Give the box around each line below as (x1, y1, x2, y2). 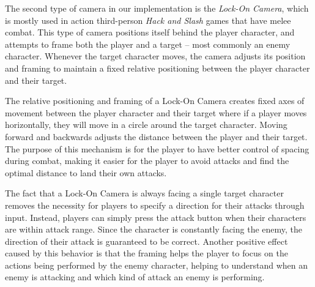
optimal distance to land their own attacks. (5, 166, 167, 179)
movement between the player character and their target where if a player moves (5, 106, 307, 119)
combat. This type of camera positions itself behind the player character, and (5, 26, 295, 39)
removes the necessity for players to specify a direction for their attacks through (5, 198, 305, 211)
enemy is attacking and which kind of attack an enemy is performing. (5, 270, 265, 283)
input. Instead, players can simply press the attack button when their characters (5, 211, 306, 223)
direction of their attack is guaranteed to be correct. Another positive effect (5, 234, 288, 247)
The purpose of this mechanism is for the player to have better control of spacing (5, 142, 309, 155)
